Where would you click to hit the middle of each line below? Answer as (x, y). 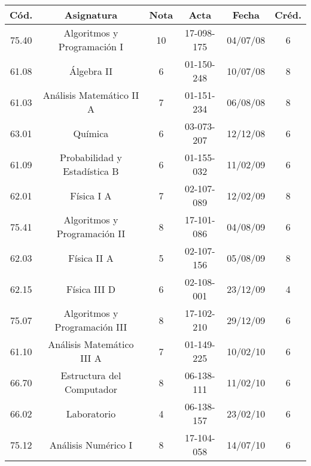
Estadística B (91, 171)
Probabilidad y (91, 157)
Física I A (91, 195)
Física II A (91, 258)
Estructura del (91, 375)
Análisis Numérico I (91, 444)
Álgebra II (91, 71)
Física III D (91, 289)
